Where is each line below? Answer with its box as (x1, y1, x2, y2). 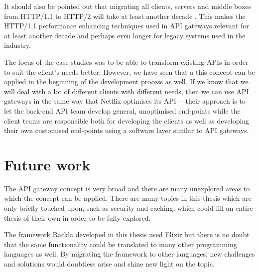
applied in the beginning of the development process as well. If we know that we (4, 76, 249, 87)
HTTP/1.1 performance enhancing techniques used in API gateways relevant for (4, 20, 249, 31)
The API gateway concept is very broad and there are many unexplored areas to (4, 183, 250, 193)
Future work (4, 154, 91, 174)
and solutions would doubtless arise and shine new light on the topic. (4, 259, 215, 269)
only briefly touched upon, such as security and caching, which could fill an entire (4, 203, 253, 213)
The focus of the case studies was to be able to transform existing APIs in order (4, 56, 249, 67)
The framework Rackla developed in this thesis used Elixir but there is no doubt (4, 229, 250, 240)
